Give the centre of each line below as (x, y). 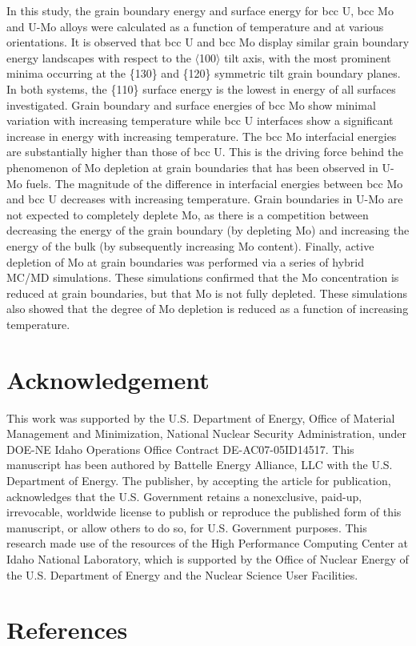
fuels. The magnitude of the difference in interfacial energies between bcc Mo (214, 183)
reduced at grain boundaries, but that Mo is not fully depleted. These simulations (207, 293)
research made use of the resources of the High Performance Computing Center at (207, 543)
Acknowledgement (108, 379)
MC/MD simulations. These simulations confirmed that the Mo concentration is (203, 277)
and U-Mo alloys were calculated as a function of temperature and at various (195, 26)
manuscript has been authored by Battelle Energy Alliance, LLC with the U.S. (200, 465)
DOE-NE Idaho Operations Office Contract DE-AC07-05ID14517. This (180, 449)
